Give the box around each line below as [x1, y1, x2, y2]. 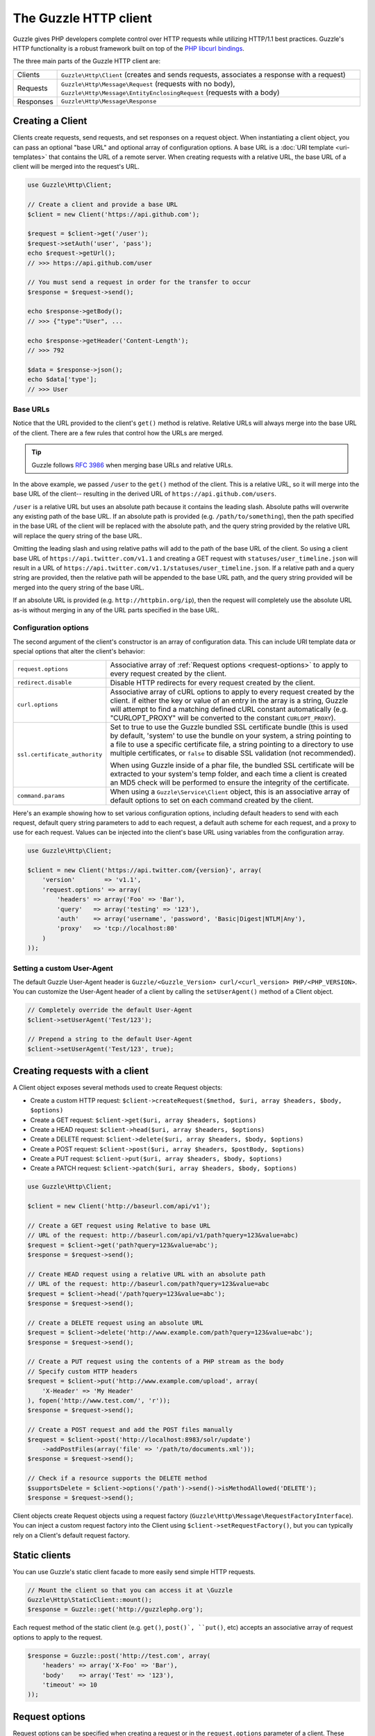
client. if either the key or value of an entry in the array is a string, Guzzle [110, 695, 349, 705]
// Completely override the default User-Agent [27, 1006, 192, 1014]
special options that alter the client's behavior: [12, 647, 146, 656]
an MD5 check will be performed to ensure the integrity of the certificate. [110, 778, 350, 787]
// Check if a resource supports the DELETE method [27, 1474, 208, 1483]
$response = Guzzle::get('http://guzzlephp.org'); [27, 1605, 204, 1614]
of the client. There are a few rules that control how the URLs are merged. [12, 428, 224, 437]
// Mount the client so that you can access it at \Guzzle [27, 1586, 233, 1594]
